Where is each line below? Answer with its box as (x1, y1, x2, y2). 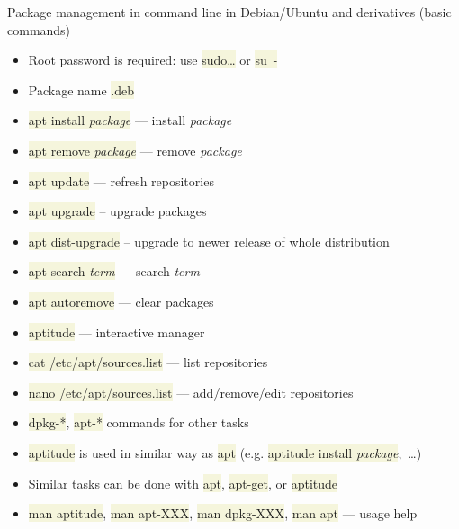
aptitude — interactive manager (28, 322, 205, 341)
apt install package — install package (28, 111, 232, 130)
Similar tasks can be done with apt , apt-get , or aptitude (28, 473, 338, 492)
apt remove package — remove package (28, 140, 242, 159)
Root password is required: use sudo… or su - (28, 50, 278, 69)
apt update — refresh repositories (28, 171, 214, 190)
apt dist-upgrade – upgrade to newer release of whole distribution (28, 231, 390, 250)
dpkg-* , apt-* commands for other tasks (28, 413, 249, 432)
